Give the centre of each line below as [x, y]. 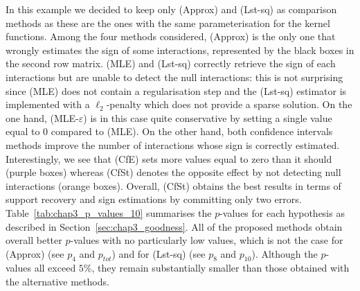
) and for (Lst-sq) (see [159, 253]
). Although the [285, 253]
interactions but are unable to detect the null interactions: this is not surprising [174, 77]
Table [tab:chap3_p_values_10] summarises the [109, 212]
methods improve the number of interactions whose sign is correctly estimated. [173, 144]
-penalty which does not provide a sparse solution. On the [229, 104]
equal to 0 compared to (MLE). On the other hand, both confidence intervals [169, 131]
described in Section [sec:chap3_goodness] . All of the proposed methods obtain [174, 226]
